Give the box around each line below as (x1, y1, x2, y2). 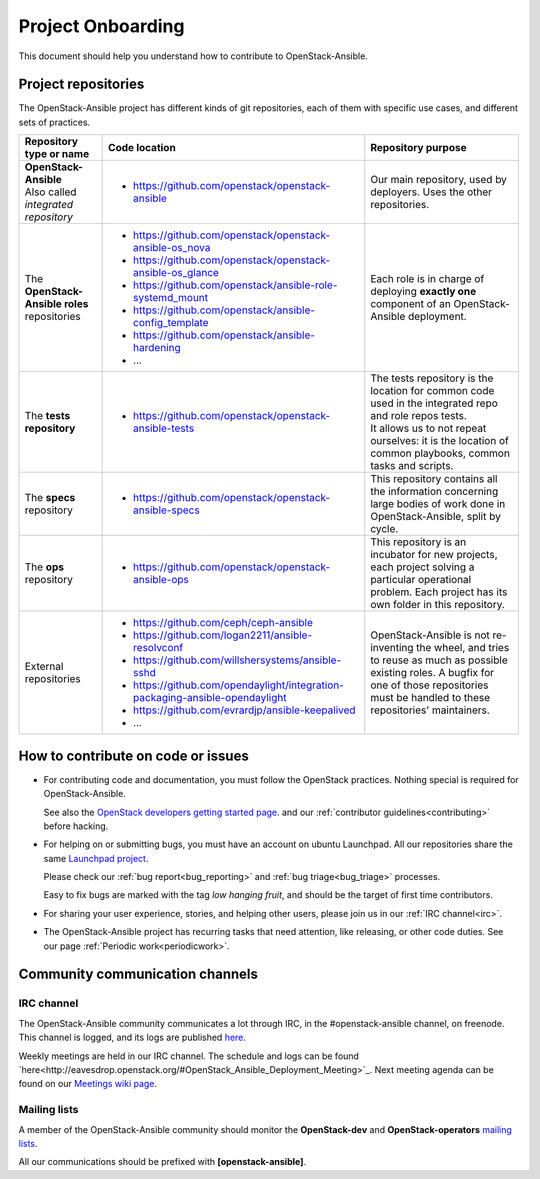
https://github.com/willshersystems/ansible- (133, 653, 342, 667)
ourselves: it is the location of (370, 434, 509, 448)
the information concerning (370, 485, 499, 499)
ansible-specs (133, 503, 200, 517)
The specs (24, 491, 76, 505)
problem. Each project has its (370, 585, 508, 599)
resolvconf (133, 641, 184, 655)
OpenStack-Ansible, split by (370, 510, 502, 524)
